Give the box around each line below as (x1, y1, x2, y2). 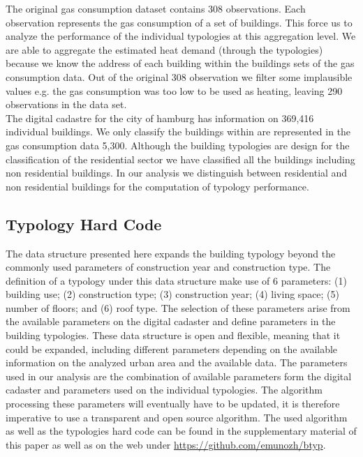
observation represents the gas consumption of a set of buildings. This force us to (6, 15, 353, 29)
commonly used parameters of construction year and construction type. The (6, 260, 331, 274)
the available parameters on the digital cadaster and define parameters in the (6, 314, 336, 329)
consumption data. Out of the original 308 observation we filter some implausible (6, 69, 353, 84)
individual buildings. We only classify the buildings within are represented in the (6, 124, 351, 139)
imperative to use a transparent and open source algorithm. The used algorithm (6, 410, 348, 424)
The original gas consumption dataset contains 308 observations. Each (6, 1, 306, 15)
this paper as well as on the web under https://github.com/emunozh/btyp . (6, 437, 326, 451)
